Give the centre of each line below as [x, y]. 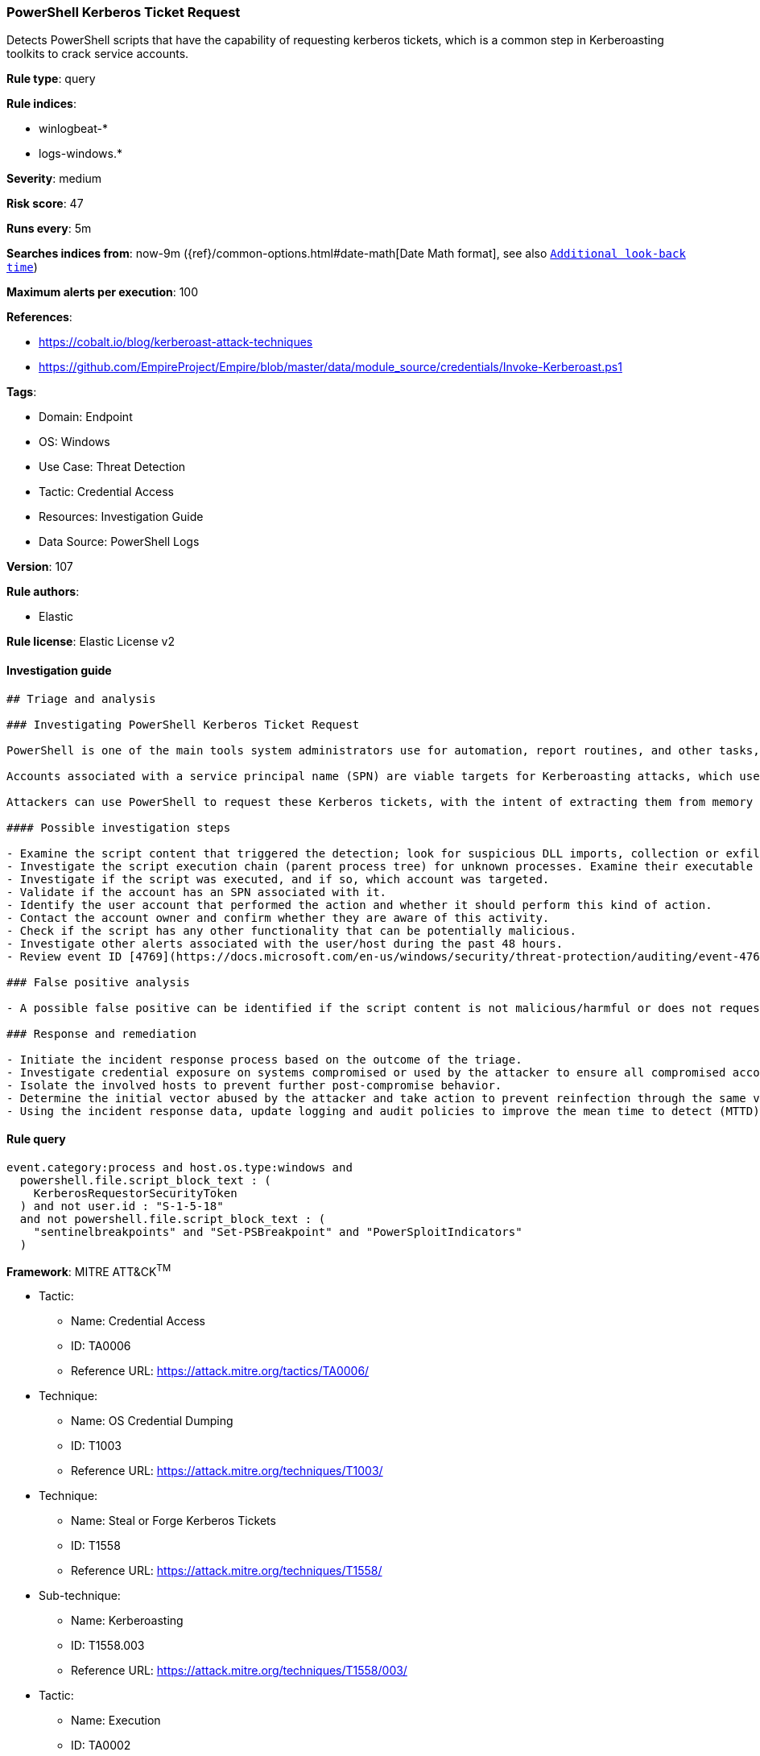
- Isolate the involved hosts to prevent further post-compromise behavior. [254, 1085]
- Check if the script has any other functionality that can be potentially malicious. [292, 930]
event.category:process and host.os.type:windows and [180, 1167]
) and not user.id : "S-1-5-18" [122, 1206]
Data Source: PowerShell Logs [119, 542]
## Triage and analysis [81, 698]
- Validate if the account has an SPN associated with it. [197, 892]
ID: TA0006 [101, 1346]
